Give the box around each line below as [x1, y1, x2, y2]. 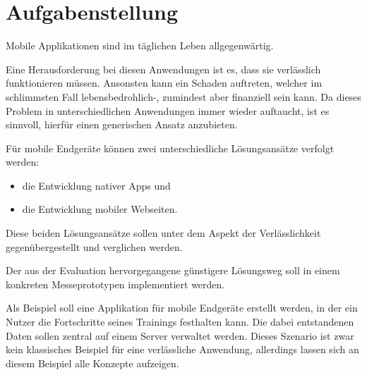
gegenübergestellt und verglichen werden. [6, 239, 183, 254]
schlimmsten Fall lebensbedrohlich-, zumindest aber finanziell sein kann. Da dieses [6, 89, 361, 104]
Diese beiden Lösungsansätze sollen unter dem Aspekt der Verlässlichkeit [6, 226, 321, 240]
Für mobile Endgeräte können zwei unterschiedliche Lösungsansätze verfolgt [6, 140, 335, 155]
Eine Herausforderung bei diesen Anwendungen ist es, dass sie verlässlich [6, 61, 321, 76]
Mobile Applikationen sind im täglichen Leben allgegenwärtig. [6, 38, 274, 53]
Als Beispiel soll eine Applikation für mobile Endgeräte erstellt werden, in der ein [6, 300, 358, 315]
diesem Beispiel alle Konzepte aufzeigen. [6, 355, 179, 370]
